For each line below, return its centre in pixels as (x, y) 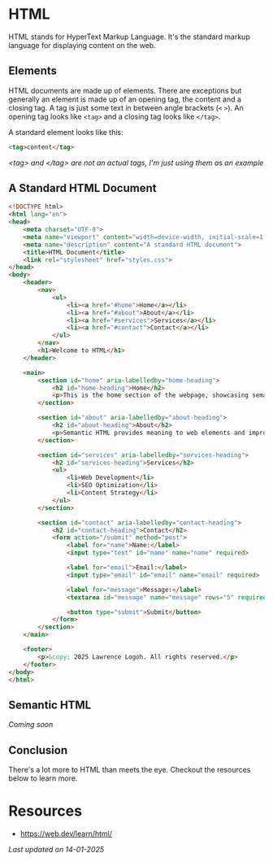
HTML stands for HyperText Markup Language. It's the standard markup (129, 37)
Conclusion (38, 750)
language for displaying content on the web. (82, 45)
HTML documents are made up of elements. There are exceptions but (125, 90)
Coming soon (31, 725)
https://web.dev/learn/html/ (66, 834)
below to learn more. (43, 778)
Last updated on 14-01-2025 (56, 849)
